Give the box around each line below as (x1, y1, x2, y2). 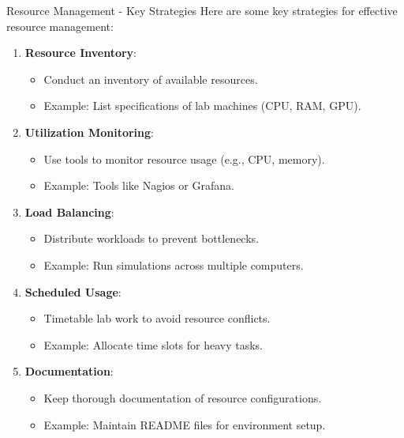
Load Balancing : (24, 203, 114, 220)
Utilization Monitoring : (24, 123, 154, 140)
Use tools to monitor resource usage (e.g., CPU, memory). (43, 150, 325, 167)
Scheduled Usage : (24, 283, 122, 300)
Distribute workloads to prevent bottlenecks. (43, 230, 259, 247)
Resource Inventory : (24, 44, 137, 61)
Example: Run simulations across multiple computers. (43, 256, 304, 273)
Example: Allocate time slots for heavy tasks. (43, 336, 264, 353)
